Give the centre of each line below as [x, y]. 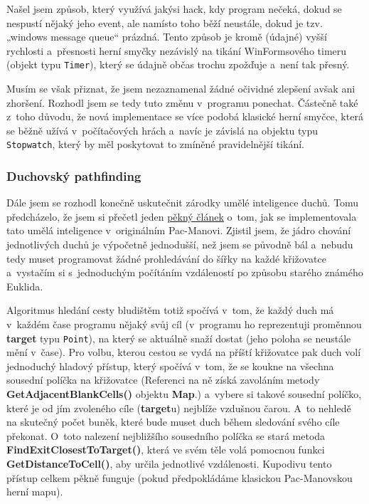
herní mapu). [35, 492]
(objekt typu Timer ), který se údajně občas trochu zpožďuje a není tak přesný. [178, 64]
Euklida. [25, 286]
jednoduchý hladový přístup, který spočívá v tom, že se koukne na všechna [170, 366]
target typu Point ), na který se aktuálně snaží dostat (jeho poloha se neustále [179, 338]
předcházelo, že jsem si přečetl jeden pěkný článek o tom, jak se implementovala [182, 216]
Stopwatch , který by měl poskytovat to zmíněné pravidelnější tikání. [155, 144]
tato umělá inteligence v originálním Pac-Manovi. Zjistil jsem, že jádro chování [179, 230]
